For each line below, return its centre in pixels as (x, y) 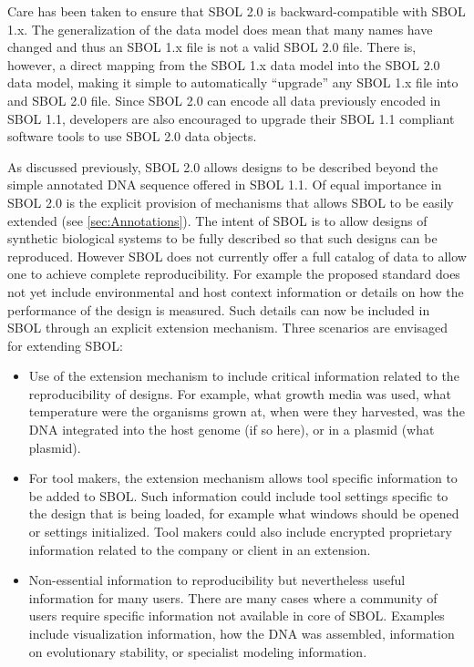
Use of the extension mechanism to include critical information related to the (244, 376)
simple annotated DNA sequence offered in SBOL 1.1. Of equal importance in (225, 185)
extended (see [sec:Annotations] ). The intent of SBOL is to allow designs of (217, 220)
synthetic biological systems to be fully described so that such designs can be (222, 238)
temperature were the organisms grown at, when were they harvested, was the (247, 411)
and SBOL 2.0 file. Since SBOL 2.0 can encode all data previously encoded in (224, 100)
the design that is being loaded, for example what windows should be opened (244, 513)
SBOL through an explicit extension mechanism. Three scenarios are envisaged (228, 328)
